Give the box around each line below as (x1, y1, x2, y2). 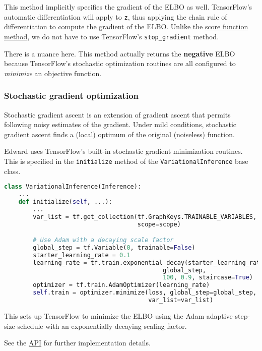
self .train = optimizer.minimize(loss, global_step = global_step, (33, 289, 257, 297)
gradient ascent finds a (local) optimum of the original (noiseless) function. (4, 129, 235, 139)
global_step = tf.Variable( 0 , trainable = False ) (33, 244, 195, 251)
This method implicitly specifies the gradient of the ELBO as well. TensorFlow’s (4, 2, 252, 12)
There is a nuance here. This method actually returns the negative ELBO (4, 48, 235, 58)
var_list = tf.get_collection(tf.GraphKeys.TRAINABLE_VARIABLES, (33, 213, 257, 220)
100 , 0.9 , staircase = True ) (163, 274, 253, 281)
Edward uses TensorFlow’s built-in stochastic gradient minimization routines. (4, 146, 243, 156)
